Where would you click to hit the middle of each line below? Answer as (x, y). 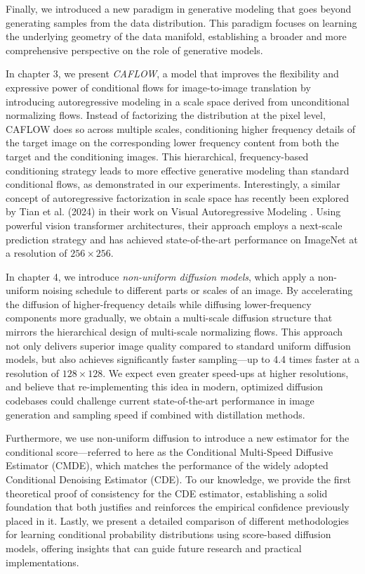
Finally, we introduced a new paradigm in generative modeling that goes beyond (179, 8)
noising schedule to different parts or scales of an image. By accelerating (198, 290)
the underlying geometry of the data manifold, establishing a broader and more (176, 36)
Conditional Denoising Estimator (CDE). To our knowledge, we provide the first (178, 479)
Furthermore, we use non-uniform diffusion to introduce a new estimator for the (178, 438)
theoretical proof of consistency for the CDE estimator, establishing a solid (167, 493)
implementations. (42, 562)
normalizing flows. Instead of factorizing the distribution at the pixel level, (166, 115)
